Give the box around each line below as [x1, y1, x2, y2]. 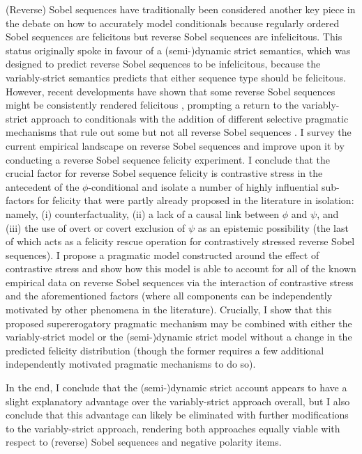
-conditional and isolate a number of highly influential [88, 179, 319, 194]
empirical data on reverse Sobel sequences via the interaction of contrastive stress [6, 274, 354, 289]
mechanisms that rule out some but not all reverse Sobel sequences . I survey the [6, 125, 352, 139]
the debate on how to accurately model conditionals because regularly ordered [6, 15, 340, 30]
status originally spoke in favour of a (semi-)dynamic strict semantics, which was [6, 42, 351, 57]
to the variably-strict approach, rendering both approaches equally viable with [6, 421, 340, 435]
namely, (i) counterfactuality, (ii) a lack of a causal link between [6, 206, 280, 221]
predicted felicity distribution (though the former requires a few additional [6, 343, 324, 357]
